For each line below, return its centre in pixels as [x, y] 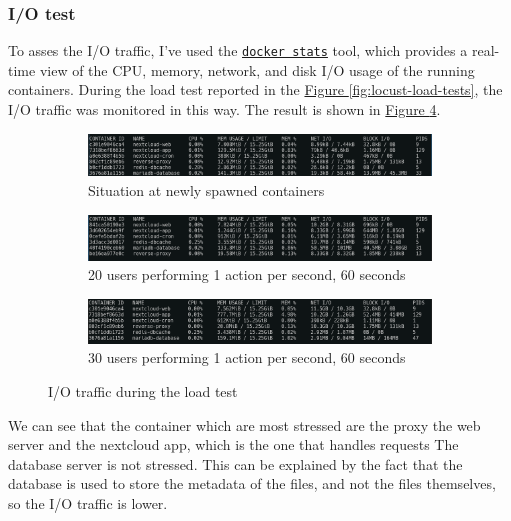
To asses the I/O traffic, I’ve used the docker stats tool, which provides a [238, 50]
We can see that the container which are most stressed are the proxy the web [244, 424]
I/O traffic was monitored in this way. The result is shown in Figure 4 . [224, 109]
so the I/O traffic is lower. [88, 502]
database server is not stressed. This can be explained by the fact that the [235, 463]
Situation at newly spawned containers [206, 189]
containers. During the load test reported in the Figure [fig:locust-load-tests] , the [255, 89]
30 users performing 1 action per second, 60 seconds [247, 357]
